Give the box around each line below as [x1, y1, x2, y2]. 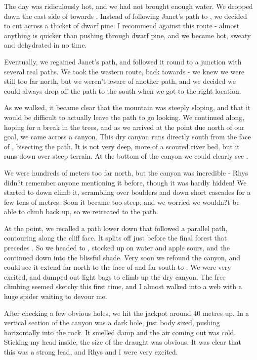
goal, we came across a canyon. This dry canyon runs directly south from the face [4, 131, 251, 142]
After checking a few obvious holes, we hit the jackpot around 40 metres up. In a [4, 307, 249, 318]
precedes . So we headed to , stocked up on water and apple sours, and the [4, 242, 230, 253]
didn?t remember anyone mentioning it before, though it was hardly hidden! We [4, 177, 247, 187]
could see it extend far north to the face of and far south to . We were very [4, 262, 231, 272]
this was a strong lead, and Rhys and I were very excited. [4, 347, 178, 357]
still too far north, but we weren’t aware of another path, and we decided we [4, 76, 236, 86]
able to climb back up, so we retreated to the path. [4, 206, 159, 217]
